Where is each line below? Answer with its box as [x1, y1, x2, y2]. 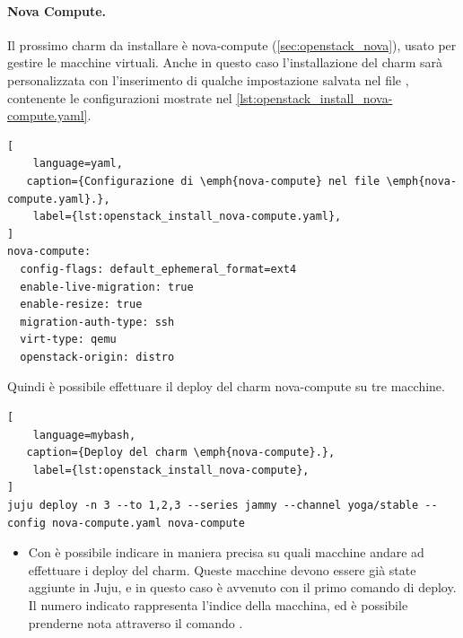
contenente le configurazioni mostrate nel [7, 88, 232, 107]
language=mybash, [32, 428, 136, 441]
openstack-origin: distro [20, 350, 175, 363]
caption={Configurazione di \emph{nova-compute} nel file [26, 174, 380, 188]
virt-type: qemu [20, 333, 117, 346]
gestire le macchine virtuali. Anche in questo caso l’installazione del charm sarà [7, 53, 443, 72]
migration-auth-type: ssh [20, 315, 175, 328]
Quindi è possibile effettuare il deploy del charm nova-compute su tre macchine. [7, 377, 445, 396]
